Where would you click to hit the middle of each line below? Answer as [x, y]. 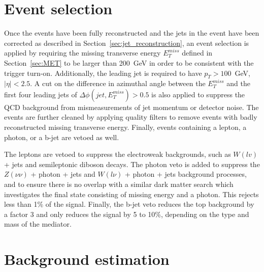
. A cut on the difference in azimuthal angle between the [118, 83]
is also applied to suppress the [198, 94]
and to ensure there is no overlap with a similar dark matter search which [119, 184]
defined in [197, 53]
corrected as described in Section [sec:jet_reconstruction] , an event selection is [127, 43]
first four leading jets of [41, 94]
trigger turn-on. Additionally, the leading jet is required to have [103, 73]
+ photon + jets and [63, 174]
